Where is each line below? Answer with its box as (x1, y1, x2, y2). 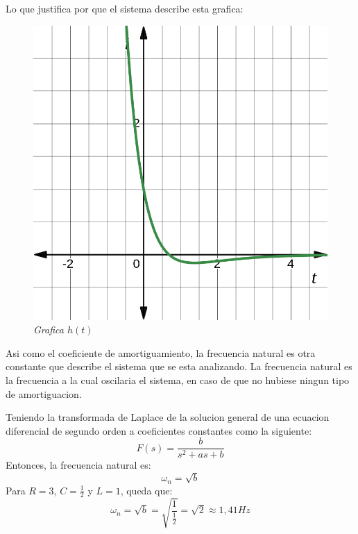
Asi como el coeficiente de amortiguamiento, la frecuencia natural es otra (6, 345, 316, 360)
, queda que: (120, 483, 173, 497)
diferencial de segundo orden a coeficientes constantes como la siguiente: (6, 423, 312, 437)
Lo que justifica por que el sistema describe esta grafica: (6, 1, 244, 15)
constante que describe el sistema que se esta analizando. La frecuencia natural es (6, 359, 352, 374)
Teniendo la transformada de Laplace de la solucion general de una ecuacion (6, 410, 330, 424)
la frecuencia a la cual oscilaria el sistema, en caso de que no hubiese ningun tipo (6, 372, 350, 387)
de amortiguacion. (6, 386, 82, 401)
